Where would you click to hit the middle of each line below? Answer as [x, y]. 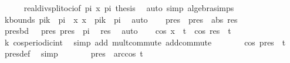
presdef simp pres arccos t [74, 53]
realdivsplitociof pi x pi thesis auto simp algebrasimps [129, 8]
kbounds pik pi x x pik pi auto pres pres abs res [121, 19]
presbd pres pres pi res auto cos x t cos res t [118, 31]
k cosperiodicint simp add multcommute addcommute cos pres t [145, 42]
